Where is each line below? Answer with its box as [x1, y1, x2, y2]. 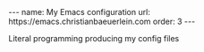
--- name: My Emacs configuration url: [8, 7, 151, 17]
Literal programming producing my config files [8, 33, 180, 43]
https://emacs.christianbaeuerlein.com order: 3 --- [8, 16, 196, 26]
